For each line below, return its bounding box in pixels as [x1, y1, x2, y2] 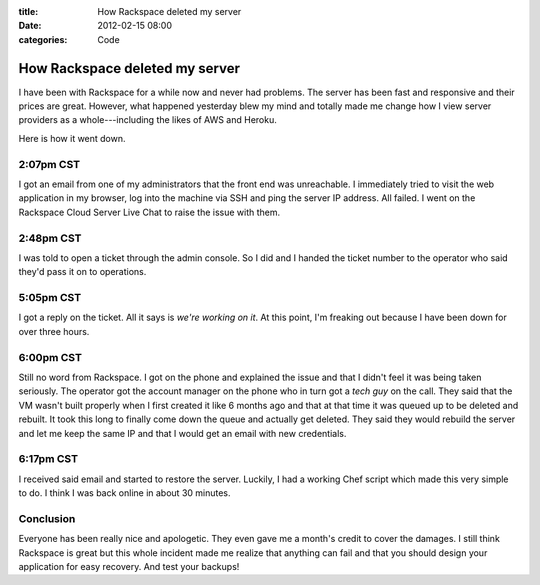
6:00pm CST [18, 350, 82, 364]
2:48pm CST [18, 231, 82, 245]
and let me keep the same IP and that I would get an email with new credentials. [18, 427, 347, 439]
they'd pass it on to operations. [18, 266, 147, 278]
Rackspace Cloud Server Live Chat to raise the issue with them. [18, 206, 281, 218]
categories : [18, 33, 68, 45]
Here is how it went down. [18, 132, 126, 144]
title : [18, 6, 39, 17]
